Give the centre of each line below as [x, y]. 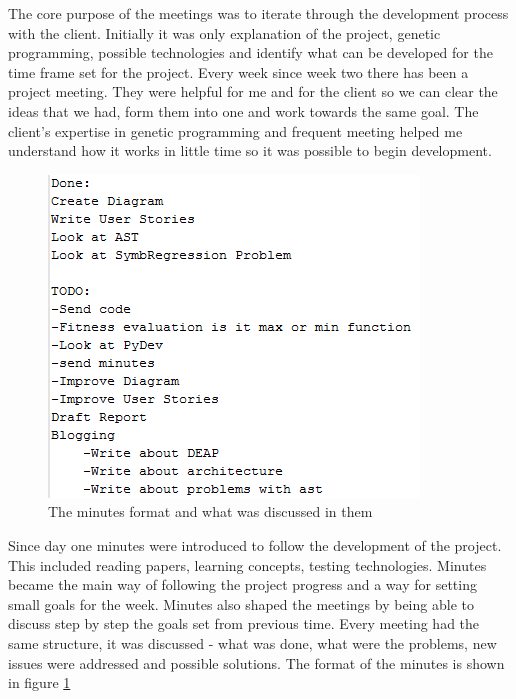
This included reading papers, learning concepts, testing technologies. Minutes [247, 564]
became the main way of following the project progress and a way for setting [242, 584]
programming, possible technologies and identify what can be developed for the [250, 52]
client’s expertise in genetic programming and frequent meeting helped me [235, 130]
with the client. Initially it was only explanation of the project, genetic [224, 32]
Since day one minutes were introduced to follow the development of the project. [255, 544]
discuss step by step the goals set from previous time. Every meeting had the [244, 623]
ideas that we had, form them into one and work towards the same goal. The [243, 110]
